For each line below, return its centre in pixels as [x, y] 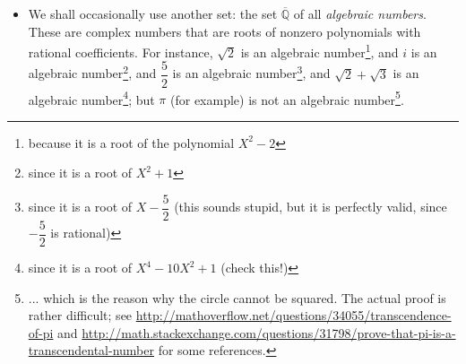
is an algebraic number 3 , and [251, 72]
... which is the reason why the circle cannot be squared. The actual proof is [237, 297]
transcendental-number [91, 350]
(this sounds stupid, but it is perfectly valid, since [311, 207]
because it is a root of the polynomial [131, 142]
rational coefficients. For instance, [121, 52]
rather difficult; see [80, 315]
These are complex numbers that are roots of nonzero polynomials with [224, 31]
